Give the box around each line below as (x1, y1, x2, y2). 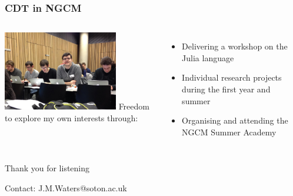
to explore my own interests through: (5, 111, 138, 124)
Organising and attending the (182, 114, 288, 127)
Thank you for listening (5, 162, 90, 174)
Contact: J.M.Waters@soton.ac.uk (5, 181, 127, 194)
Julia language (182, 51, 234, 64)
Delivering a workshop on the (182, 40, 288, 52)
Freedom (118, 100, 149, 112)
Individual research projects (182, 71, 282, 84)
